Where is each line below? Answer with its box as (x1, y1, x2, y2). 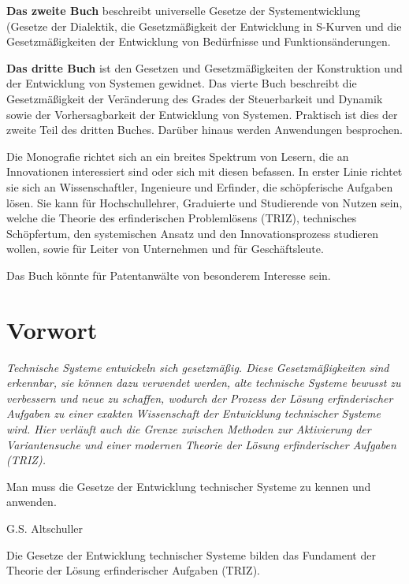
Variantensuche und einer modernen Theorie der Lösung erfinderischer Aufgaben (6, 436, 396, 452)
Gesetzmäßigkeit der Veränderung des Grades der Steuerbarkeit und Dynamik (6, 90, 383, 106)
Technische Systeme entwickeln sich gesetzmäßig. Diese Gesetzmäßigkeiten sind (6, 359, 389, 375)
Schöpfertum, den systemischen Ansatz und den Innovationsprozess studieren (6, 225, 379, 241)
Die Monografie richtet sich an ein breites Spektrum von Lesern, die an (6, 147, 349, 164)
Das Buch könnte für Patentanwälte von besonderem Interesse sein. (6, 266, 331, 283)
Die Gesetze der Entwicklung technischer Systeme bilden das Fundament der (6, 546, 376, 563)
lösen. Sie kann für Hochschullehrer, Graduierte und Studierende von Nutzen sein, (6, 194, 403, 210)
